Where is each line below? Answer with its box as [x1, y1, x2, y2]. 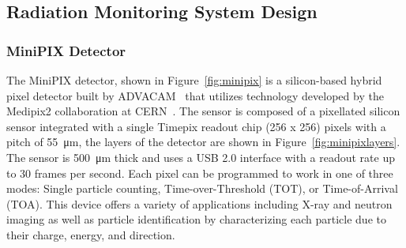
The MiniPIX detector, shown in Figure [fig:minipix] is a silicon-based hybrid [6, 72, 382, 88]
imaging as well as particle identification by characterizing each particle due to [6, 211, 386, 227]
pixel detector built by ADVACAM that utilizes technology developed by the [6, 87, 384, 103]
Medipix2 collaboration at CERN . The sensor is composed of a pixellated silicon [6, 103, 400, 119]
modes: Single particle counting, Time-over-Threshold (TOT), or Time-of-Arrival [6, 180, 398, 197]
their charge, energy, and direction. [6, 226, 175, 242]
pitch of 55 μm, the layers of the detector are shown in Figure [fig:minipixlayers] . [6, 133, 400, 150]
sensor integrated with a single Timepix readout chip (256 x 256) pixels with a [6, 118, 386, 134]
